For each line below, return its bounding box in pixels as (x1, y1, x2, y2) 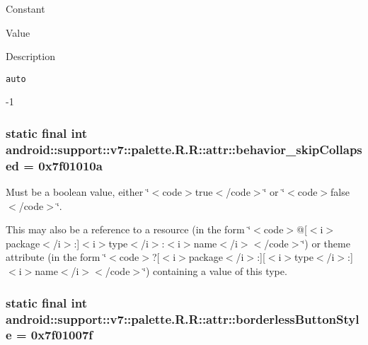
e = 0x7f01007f (6, 326, 93, 344)
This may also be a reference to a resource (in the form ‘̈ (6, 222, 251, 237)
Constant (6, 1, 45, 16)
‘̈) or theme (301, 235, 350, 250)
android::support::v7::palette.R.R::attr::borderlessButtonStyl (6, 310, 360, 327)
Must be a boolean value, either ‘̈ (6, 185, 149, 199)
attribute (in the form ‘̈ (6, 250, 107, 264)
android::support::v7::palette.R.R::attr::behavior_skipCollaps (6, 140, 362, 158)
